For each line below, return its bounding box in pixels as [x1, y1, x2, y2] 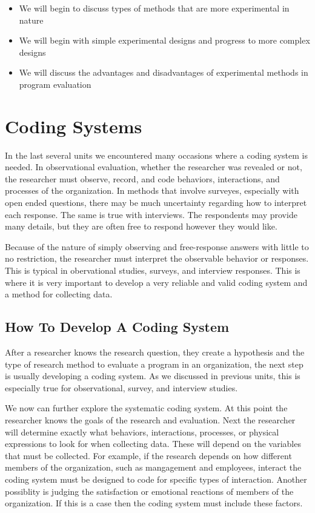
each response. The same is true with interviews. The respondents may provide [5, 208, 297, 220]
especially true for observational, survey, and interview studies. [5, 381, 238, 394]
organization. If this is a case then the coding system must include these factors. [5, 497, 303, 509]
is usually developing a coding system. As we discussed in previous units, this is [5, 369, 300, 382]
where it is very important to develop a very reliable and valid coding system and [5, 276, 308, 288]
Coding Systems [5, 113, 142, 138]
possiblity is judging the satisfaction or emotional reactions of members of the [5, 485, 294, 497]
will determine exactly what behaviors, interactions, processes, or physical [5, 425, 279, 438]
